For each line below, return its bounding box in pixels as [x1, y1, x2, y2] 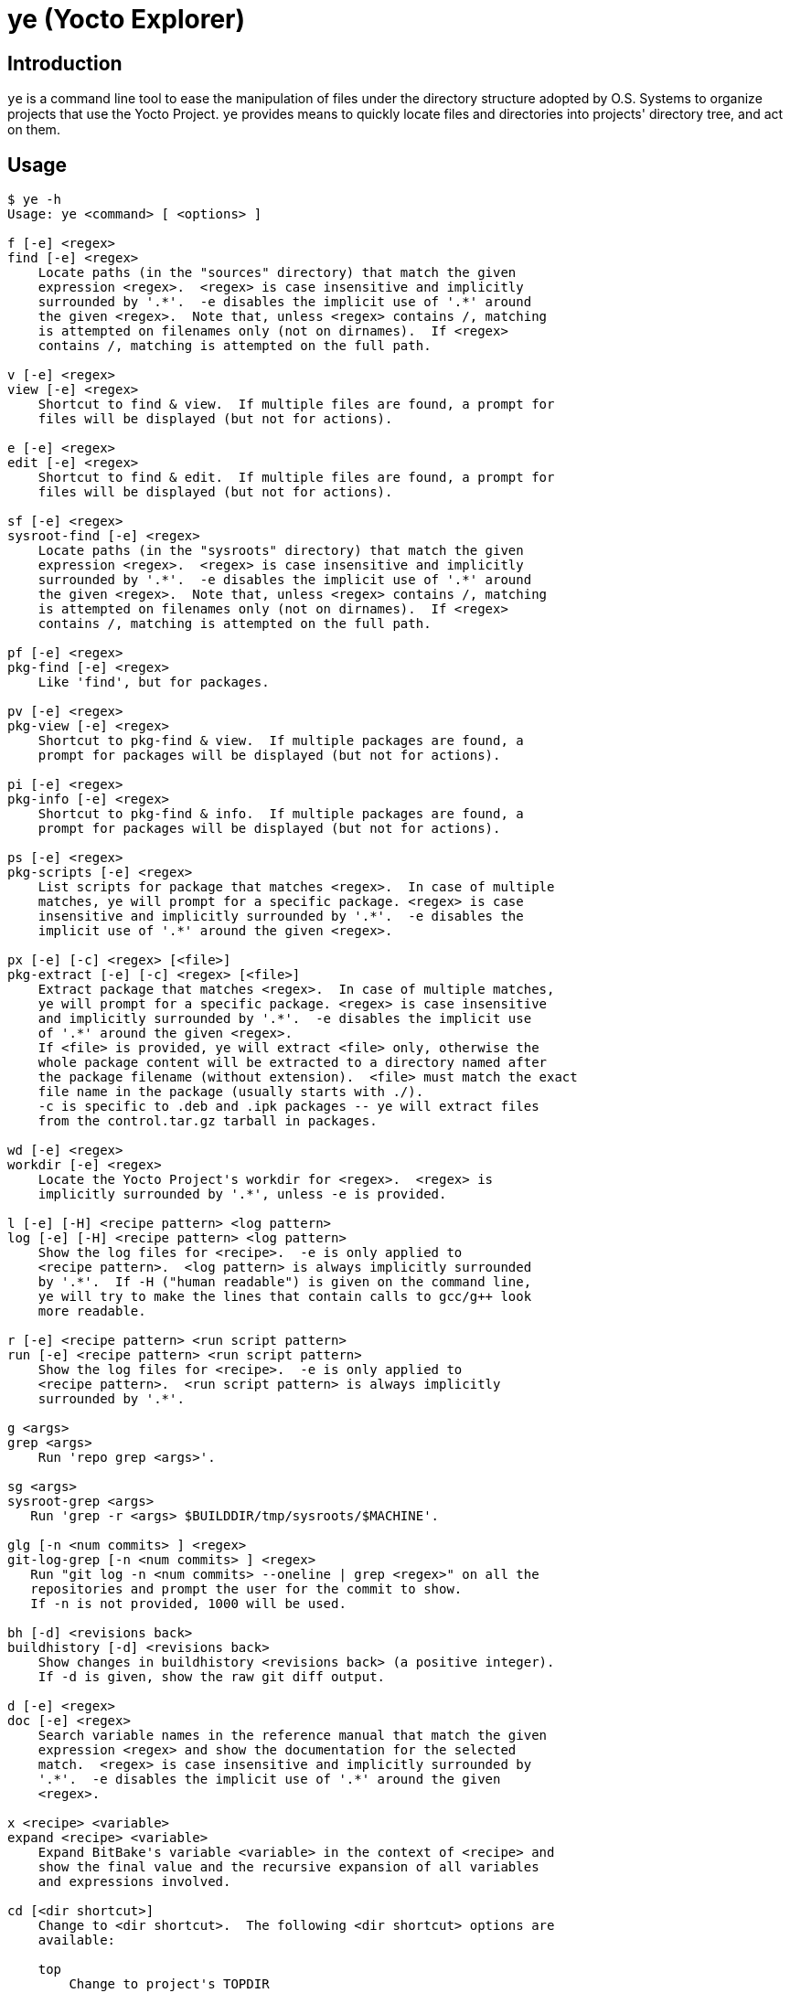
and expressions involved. [37, 1874, 231, 1890]
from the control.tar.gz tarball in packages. [37, 1114, 378, 1129]
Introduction [7, 51, 123, 75]
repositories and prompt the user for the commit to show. [30, 1582, 463, 1597]
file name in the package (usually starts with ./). [37, 1084, 424, 1100]
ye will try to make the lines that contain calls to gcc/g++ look [37, 1289, 532, 1305]
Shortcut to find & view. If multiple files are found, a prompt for [37, 397, 555, 412]
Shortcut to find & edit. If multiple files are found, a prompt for [37, 470, 555, 485]
